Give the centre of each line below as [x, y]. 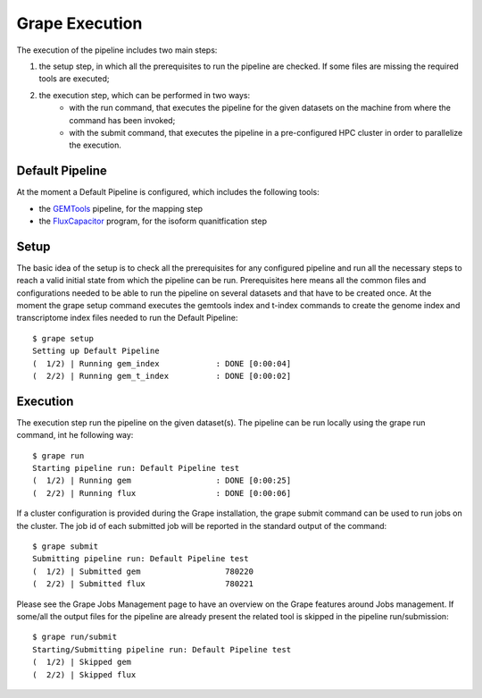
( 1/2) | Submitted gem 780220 [143, 571]
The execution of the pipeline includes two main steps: [117, 50]
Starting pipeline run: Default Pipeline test [136, 468]
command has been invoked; [122, 120]
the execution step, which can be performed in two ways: [145, 95]
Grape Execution [79, 23]
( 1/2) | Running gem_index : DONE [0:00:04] [162, 363]
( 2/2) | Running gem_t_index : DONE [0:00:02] [162, 376]
